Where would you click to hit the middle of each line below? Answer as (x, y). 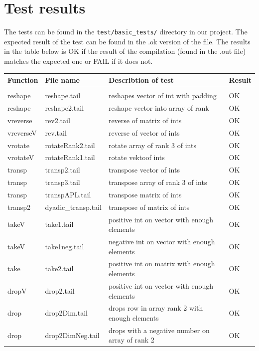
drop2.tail (60, 290)
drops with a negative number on (159, 330)
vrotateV (21, 157)
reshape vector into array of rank (159, 108)
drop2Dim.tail (66, 313)
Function (23, 80)
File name (62, 80)
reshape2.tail (65, 108)
